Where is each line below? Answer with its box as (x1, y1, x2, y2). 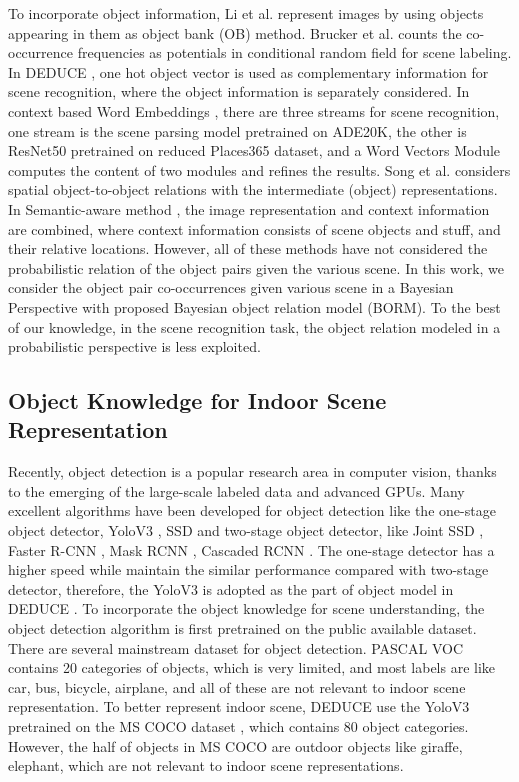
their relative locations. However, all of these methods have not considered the (8, 238, 488, 259)
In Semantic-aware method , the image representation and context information (8, 198, 490, 219)
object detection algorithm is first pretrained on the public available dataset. (8, 618, 477, 639)
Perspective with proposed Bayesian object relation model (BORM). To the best (8, 296, 501, 317)
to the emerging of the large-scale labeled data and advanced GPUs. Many (8, 480, 465, 501)
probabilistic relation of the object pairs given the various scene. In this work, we (8, 257, 505, 278)
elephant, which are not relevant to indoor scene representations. (8, 755, 404, 776)
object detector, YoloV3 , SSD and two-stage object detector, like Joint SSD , (8, 520, 484, 541)
